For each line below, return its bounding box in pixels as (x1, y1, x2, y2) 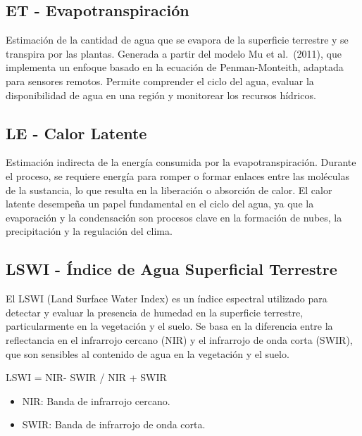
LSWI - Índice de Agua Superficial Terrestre (6, 258, 337, 280)
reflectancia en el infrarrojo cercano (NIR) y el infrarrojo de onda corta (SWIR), (6, 332, 353, 347)
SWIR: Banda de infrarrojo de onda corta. (22, 417, 206, 432)
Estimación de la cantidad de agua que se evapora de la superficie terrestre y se (6, 32, 349, 47)
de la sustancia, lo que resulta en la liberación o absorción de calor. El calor (6, 182, 332, 197)
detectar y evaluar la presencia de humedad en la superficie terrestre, (6, 304, 304, 319)
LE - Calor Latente (6, 122, 147, 143)
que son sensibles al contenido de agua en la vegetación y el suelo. (6, 346, 289, 361)
